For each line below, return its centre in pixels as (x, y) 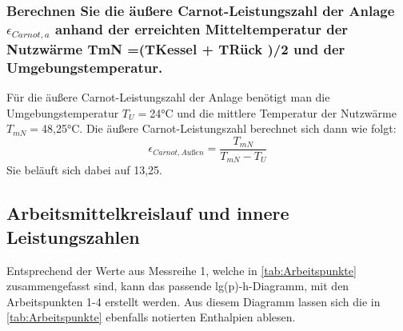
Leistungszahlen (73, 236)
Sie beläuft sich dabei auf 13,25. (84, 170)
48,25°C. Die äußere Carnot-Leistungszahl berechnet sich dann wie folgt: (219, 128)
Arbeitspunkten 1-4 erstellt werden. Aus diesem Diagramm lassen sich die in (194, 301)
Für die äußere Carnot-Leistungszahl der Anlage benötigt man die (168, 97)
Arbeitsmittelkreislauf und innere (148, 213)
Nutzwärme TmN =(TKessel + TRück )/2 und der (176, 48)
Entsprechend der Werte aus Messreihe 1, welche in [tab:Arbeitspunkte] (182, 270)
